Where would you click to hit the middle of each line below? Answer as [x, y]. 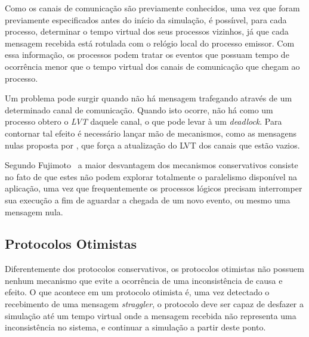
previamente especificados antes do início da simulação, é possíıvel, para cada [146, 19]
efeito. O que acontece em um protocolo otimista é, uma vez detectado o [137, 292]
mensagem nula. [34, 211]
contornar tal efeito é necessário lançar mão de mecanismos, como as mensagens [151, 133]
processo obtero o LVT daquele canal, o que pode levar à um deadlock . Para [143, 121]
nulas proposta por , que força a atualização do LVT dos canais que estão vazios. [152, 145]
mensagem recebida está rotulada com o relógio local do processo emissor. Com [150, 43]
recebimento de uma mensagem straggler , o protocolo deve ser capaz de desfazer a [154, 304]
